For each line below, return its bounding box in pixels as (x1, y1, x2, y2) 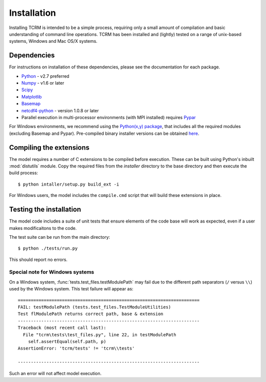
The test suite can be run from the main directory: (9, 234, 110, 240)
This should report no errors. (9, 256, 67, 262)
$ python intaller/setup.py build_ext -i (18, 181, 119, 187)
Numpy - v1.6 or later (21, 80, 65, 86)
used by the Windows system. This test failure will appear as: (9, 286, 133, 292)
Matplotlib (21, 94, 42, 99)
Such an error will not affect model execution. (9, 370, 102, 376)
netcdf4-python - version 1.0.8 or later (21, 107, 99, 113)
